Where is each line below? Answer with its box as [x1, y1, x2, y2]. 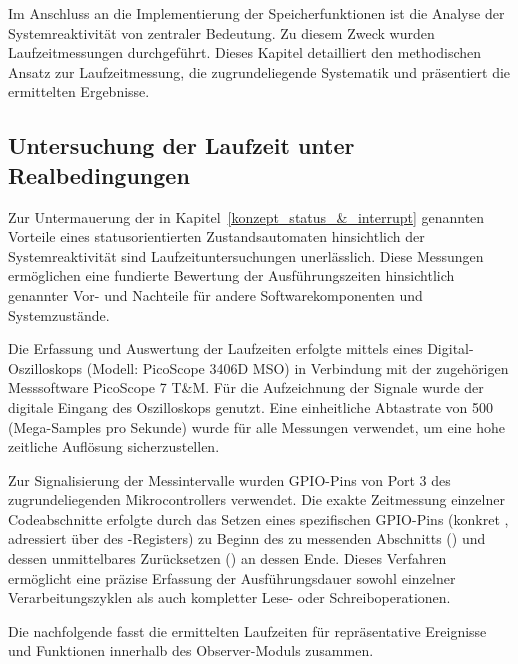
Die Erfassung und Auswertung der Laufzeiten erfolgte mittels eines [8, 338, 423, 359]
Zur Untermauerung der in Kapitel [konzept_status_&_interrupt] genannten [8, 206, 485, 227]
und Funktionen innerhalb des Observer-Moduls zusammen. [8, 640, 374, 661]
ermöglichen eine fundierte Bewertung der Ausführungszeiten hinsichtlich [8, 265, 455, 286]
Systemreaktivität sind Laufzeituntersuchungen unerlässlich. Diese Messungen [8, 245, 484, 266]
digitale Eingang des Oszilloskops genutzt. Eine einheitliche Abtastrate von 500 [8, 396, 493, 417]
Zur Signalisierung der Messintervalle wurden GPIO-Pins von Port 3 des [8, 469, 451, 490]
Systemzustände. [8, 304, 110, 325]
